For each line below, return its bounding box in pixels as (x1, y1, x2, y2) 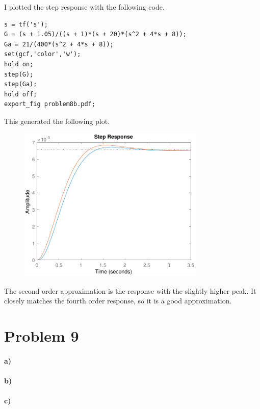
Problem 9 (4, 325, 79, 346)
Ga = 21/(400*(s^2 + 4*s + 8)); (4, 40, 114, 48)
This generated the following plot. (4, 115, 110, 126)
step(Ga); (4, 81, 37, 88)
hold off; (4, 90, 37, 98)
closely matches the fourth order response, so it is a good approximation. (4, 295, 232, 306)
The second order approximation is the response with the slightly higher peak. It (4, 285, 256, 296)
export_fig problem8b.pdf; (4, 100, 95, 108)
